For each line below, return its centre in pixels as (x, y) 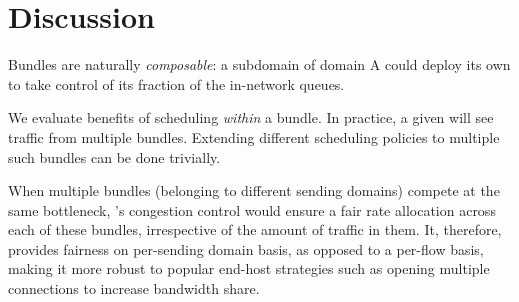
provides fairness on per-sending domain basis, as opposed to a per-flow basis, (246, 248)
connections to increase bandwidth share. (134, 288)
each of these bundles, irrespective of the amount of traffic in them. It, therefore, (255, 229)
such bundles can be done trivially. (114, 156)
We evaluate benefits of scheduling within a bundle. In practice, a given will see (251, 117)
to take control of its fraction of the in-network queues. (176, 83)
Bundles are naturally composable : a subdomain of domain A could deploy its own (259, 64)
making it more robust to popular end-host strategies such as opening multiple (249, 268)
